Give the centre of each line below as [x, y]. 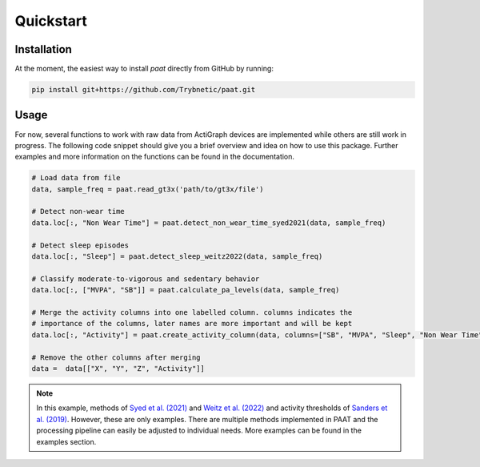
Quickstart [51, 21]
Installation [43, 49]
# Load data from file [76, 178]
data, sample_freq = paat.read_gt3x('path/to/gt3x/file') [148, 189]
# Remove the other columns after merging [116, 357]
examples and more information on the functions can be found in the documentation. [155, 157]
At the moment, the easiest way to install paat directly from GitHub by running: [144, 69]
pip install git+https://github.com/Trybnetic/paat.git [144, 90]
